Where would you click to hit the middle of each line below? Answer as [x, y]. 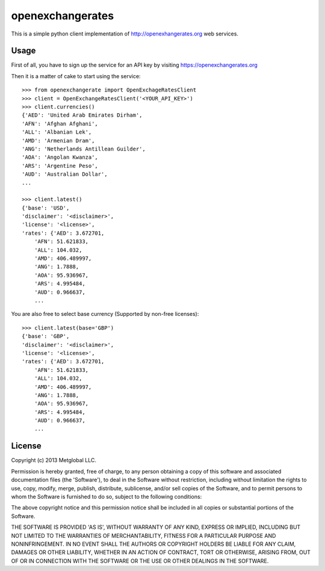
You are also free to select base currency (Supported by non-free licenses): [105, 314]
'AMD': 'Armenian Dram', [58, 140]
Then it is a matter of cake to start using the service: [76, 76]
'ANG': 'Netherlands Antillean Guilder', [84, 149]
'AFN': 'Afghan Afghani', [60, 124]
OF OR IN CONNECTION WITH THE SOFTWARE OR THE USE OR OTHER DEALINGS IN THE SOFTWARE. [140, 561]
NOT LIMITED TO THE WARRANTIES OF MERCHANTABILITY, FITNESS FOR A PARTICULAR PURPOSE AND [144, 536]
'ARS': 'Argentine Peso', [60, 166]
